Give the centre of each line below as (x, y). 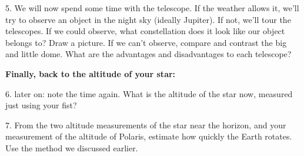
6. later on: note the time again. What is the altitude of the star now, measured (149, 93)
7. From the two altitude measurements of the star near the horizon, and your (146, 125)
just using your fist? (41, 105)
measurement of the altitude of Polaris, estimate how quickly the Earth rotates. (149, 136)
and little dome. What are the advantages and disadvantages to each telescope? (148, 54)
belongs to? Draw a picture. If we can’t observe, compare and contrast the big (146, 42)
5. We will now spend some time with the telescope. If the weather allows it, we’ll (152, 8)
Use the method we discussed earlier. (72, 147)
